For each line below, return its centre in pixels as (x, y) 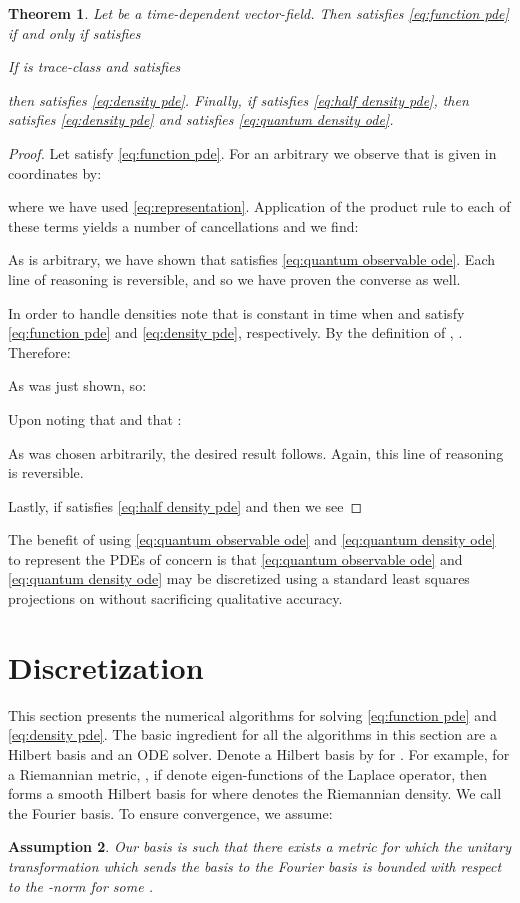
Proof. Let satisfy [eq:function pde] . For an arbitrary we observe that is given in (252, 152)
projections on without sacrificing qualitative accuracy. (175, 598)
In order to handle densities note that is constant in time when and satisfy (236, 312)
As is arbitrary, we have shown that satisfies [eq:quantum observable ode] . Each (252, 259)
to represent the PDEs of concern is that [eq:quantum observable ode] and (235, 558)
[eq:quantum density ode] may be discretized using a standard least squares (239, 578)
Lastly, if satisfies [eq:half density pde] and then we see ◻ (185, 505)
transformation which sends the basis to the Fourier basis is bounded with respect (255, 865)
